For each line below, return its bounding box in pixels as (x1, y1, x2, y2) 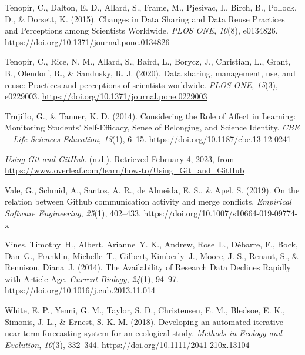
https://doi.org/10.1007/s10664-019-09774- (143, 206, 298, 219)
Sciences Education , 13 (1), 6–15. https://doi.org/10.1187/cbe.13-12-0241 (30, 132, 291, 145)
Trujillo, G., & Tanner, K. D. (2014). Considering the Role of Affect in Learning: (5, 109, 296, 122)
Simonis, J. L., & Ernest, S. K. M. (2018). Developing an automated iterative (5, 315, 283, 327)
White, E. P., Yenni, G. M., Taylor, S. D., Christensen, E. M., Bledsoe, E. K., (5, 304, 285, 316)
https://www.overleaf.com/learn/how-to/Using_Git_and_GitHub (5, 164, 244, 176)
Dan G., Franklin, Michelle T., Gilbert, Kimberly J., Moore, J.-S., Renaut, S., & (5, 249, 299, 262)
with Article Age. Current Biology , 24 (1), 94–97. (5, 272, 179, 284)
